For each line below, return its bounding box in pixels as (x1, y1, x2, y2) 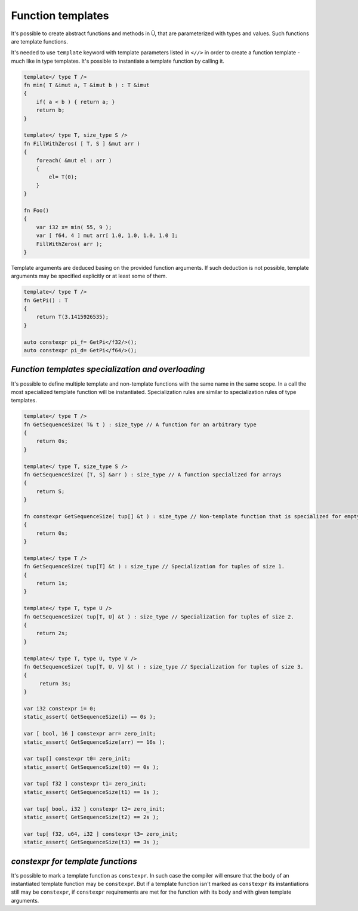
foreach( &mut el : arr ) (36, 157, 112, 164)
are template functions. (11, 38, 69, 45)
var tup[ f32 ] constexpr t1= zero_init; (23, 780, 147, 787)
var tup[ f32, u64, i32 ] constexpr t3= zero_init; (23, 830, 178, 837)
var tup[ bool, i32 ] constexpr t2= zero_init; (23, 805, 165, 812)
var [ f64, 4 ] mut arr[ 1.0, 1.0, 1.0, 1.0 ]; (36, 232, 178, 239)
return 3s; (39, 680, 72, 687)
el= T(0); (48, 174, 78, 180)
